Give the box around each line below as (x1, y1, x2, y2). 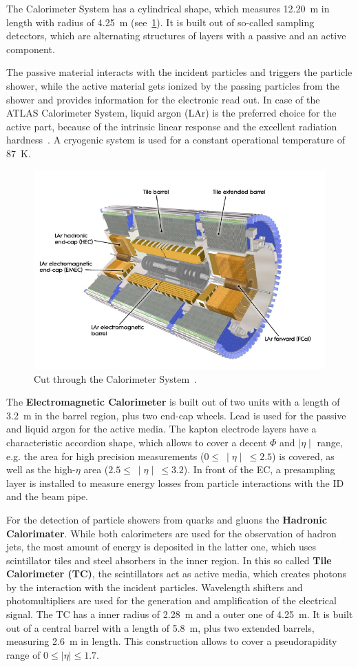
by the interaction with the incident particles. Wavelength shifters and (6, 579, 303, 594)
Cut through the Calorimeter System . (34, 371, 198, 386)
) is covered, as (272, 448, 335, 463)
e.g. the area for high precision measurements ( (6, 448, 204, 463)
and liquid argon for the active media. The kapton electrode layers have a (6, 421, 317, 436)
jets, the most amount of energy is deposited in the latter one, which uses (6, 539, 317, 554)
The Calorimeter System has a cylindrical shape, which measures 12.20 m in (6, 1, 330, 15)
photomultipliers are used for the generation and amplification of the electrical (6, 593, 337, 608)
